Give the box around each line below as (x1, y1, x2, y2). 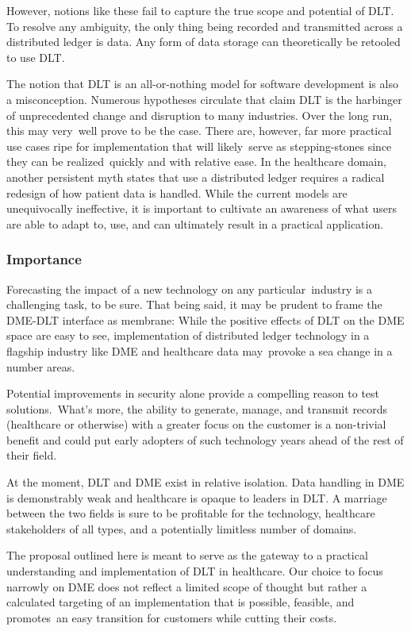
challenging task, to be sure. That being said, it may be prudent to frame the (6, 296, 382, 313)
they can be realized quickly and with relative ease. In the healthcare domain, (6, 153, 386, 170)
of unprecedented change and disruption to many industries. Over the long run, (6, 106, 393, 123)
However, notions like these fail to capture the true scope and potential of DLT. (6, 2, 394, 18)
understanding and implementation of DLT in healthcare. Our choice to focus (6, 563, 383, 579)
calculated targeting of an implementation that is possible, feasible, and (6, 594, 355, 610)
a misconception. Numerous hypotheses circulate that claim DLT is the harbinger (6, 90, 402, 107)
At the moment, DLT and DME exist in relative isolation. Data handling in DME (6, 474, 405, 491)
